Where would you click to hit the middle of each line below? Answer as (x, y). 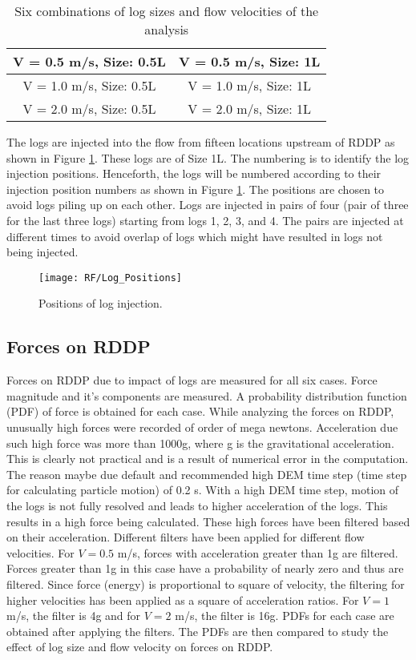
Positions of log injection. (101, 303)
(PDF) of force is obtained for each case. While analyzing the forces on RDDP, (200, 411)
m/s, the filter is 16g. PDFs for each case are (285, 616)
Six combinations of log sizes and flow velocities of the (167, 11)
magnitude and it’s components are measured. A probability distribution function (207, 395)
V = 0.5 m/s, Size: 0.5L (89, 61)
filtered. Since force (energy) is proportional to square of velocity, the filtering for (206, 584)
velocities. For (40, 552)
